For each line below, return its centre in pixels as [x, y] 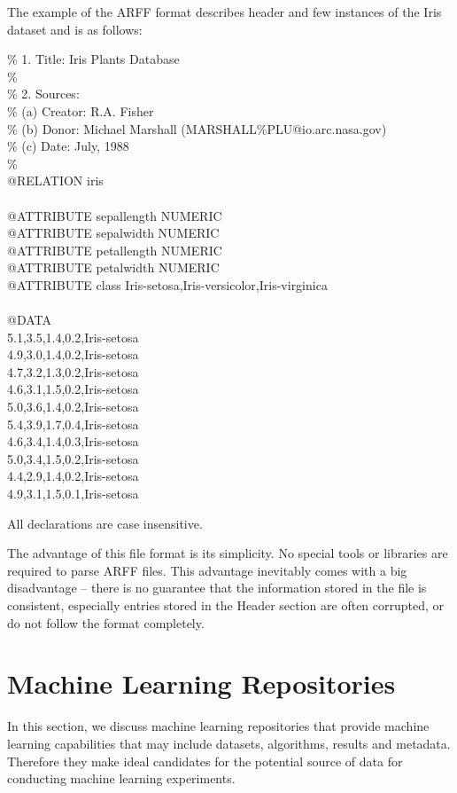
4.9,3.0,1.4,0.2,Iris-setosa [73, 354]
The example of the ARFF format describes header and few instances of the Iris [225, 12]
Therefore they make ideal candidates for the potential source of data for [205, 761]
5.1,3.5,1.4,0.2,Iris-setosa [73, 337]
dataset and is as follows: [75, 29]
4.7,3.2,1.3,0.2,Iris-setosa [73, 371]
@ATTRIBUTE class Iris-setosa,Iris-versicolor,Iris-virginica [167, 284]
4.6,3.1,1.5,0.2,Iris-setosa [73, 389]
